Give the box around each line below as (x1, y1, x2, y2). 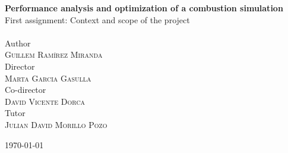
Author (5, 36, 31, 49)
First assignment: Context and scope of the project (5, 13, 190, 26)
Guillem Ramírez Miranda (5, 48, 103, 61)
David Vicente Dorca (5, 95, 86, 107)
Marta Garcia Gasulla (5, 71, 91, 84)
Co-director (5, 83, 46, 96)
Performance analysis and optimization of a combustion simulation (5, 2, 283, 14)
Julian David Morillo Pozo (5, 118, 107, 130)
